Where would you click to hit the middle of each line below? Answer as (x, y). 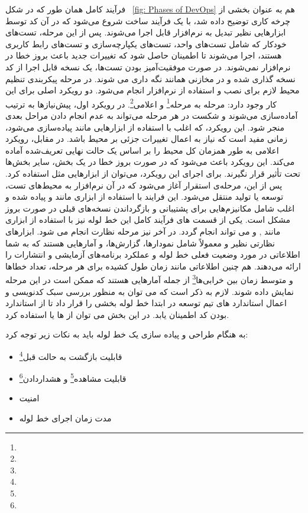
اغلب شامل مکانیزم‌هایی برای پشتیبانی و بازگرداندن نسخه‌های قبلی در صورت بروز (150, 208)
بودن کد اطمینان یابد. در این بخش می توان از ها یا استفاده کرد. (117, 314)
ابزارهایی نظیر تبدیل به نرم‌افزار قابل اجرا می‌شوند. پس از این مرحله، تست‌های (146, 32)
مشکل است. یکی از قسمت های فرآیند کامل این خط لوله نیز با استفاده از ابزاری (148, 220)
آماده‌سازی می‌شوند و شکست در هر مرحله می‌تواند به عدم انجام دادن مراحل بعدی (152, 115)
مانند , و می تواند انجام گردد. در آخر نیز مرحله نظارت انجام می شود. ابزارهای (143, 231)
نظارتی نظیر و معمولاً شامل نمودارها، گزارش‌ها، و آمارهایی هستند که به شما (140, 243)
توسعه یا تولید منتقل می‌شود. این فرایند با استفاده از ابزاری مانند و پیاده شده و (145, 197)
